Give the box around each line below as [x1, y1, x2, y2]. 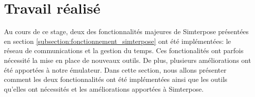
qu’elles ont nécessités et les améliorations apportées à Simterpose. [4, 83, 204, 94]
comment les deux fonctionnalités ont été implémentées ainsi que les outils [4, 74, 227, 84]
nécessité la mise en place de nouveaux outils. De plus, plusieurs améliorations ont [4, 55, 251, 65]
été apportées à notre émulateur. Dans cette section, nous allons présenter [4, 64, 227, 75]
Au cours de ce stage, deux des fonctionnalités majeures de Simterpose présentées [4, 26, 249, 37]
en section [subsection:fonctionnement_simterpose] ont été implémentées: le [4, 36, 231, 46]
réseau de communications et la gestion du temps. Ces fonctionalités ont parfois [4, 45, 244, 56]
